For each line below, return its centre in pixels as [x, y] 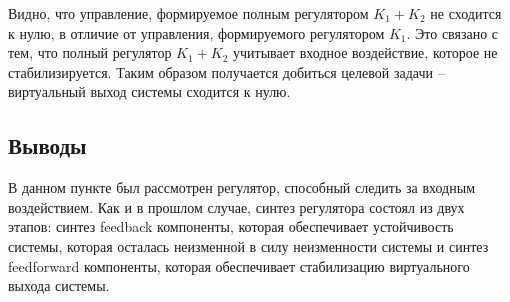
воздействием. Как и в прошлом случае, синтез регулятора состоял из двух [236, 206]
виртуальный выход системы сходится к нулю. [149, 91]
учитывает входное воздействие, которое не [365, 52]
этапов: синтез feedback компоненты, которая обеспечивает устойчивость [231, 226]
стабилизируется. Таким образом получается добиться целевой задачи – [226, 71]
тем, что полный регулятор [90, 52]
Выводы [47, 145]
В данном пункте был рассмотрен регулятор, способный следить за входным [241, 187]
